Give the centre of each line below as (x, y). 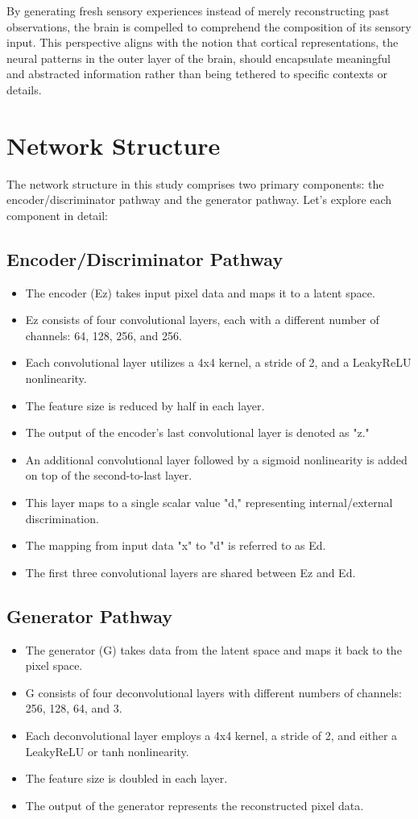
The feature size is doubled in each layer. (126, 778)
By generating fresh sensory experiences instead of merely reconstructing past (198, 10)
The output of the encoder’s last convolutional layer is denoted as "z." (197, 432)
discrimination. (62, 518)
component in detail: (58, 215)
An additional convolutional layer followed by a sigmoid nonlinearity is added (216, 459)
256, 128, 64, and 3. (74, 708)
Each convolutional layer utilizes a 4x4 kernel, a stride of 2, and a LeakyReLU (218, 362)
